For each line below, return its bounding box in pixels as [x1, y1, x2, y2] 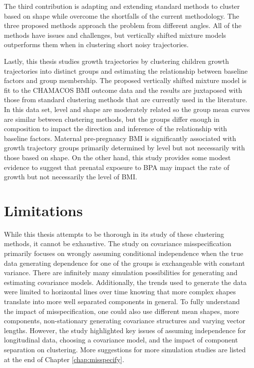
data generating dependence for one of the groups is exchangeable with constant [4, 257, 245, 268]
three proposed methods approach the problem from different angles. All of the [4, 20, 242, 30]
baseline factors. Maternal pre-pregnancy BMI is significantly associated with [4, 133, 236, 143]
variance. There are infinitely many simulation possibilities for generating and [4, 267, 238, 278]
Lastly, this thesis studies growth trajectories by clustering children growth [4, 56, 229, 66]
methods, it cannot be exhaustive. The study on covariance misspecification [4, 238, 231, 249]
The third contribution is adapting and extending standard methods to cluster [4, 1, 240, 11]
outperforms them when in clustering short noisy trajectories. [4, 39, 189, 50]
